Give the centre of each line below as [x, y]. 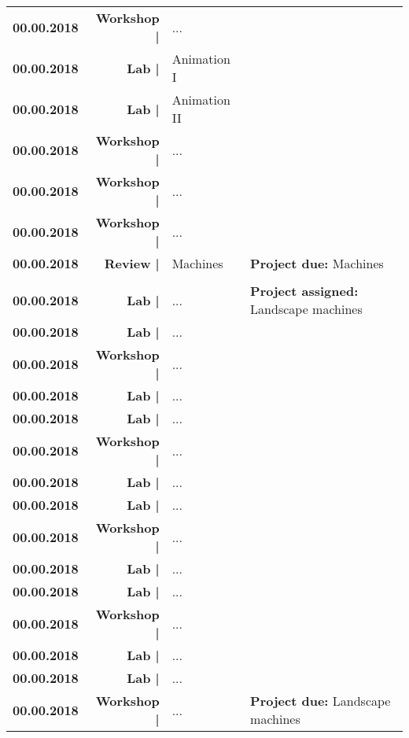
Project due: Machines [317, 263]
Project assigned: [304, 291]
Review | [132, 263]
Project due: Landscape [321, 701]
